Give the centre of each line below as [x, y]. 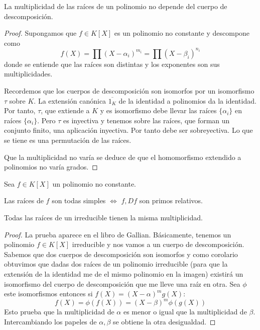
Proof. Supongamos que [40, 33]
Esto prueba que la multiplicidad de [59, 312]
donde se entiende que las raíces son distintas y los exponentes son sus [112, 64]
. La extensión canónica [70, 100]
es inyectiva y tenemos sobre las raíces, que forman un [146, 120]
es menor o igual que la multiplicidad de [185, 312]
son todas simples [79, 200]
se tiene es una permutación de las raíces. [68, 140]
